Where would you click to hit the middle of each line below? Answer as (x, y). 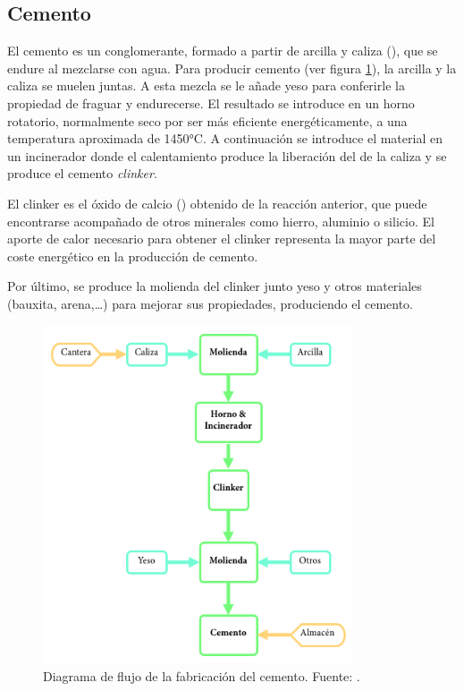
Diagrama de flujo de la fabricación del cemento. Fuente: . (202, 676)
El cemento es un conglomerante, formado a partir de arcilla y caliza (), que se (223, 51)
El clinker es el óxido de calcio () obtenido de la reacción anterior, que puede (217, 203)
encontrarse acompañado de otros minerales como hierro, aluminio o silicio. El (221, 221)
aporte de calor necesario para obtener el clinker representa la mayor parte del (222, 239)
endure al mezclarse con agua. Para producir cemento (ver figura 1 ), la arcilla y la (232, 68)
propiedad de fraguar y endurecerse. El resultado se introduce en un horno (211, 102)
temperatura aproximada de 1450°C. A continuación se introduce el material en (225, 138)
